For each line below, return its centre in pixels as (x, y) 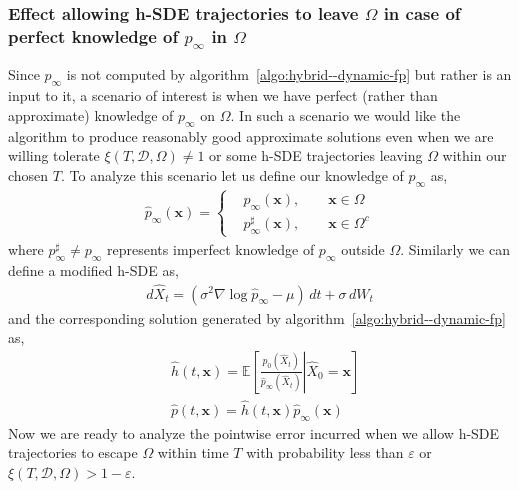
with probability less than (325, 452)
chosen (28, 174)
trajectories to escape (73, 452)
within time (193, 452)
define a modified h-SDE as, (93, 269)
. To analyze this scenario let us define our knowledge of (232, 174)
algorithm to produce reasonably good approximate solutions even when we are (251, 135)
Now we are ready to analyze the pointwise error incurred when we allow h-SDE (254, 432)
